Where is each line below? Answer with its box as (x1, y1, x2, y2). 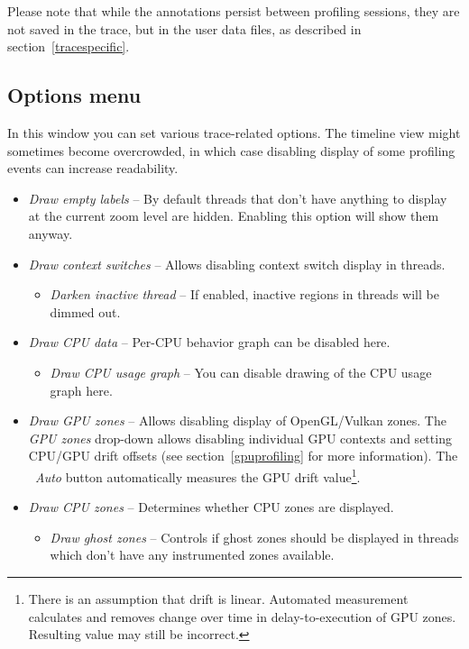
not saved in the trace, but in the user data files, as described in (7, 19, 362, 38)
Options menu (7, 81, 142, 109)
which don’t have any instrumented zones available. (50, 545, 335, 564)
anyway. (28, 224, 73, 242)
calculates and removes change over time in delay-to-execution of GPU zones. (28, 607, 456, 626)
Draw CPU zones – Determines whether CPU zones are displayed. (28, 498, 394, 516)
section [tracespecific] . (7, 37, 130, 56)
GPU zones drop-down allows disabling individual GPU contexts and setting (28, 428, 452, 447)
